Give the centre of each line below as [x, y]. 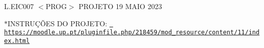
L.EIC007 [19, 6]
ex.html [17, 41]
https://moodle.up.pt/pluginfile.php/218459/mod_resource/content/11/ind [132, 33]
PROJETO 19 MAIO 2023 [120, 6]
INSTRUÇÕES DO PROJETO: [58, 23]
